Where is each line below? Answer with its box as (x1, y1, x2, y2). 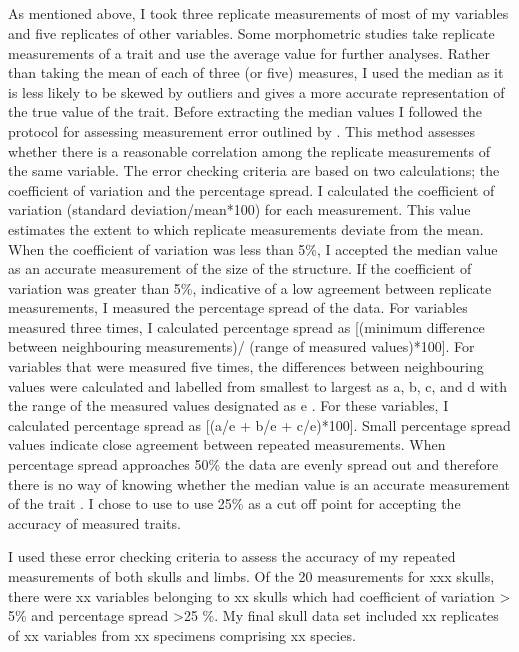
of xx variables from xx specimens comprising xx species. (8, 624, 356, 645)
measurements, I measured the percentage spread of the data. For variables (8, 297, 468, 318)
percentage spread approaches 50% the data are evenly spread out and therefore (8, 454, 499, 475)
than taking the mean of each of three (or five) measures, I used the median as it (8, 62, 504, 83)
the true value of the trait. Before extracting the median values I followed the (8, 101, 483, 122)
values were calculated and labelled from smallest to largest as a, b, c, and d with (8, 375, 508, 396)
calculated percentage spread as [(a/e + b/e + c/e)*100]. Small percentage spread (8, 414, 511, 435)
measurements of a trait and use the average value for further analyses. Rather (8, 42, 490, 63)
